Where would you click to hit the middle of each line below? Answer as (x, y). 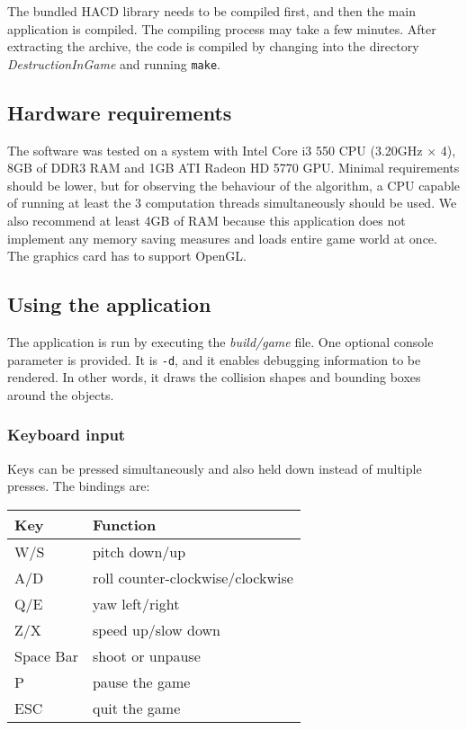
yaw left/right (136, 603)
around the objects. (61, 394)
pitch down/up (139, 551)
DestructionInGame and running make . (114, 63)
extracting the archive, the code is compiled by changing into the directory (213, 46)
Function (124, 524)
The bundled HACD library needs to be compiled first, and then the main (211, 11)
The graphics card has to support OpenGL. (127, 256)
